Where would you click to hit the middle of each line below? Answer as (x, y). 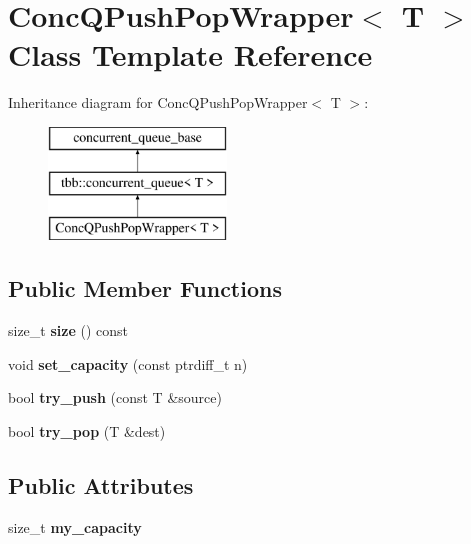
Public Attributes (101, 484)
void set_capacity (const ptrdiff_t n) (128, 363)
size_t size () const (68, 330)
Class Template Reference (190, 54)
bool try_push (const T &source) (115, 397)
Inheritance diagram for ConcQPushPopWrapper (158, 102)
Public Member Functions (145, 288)
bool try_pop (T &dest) (87, 430)
